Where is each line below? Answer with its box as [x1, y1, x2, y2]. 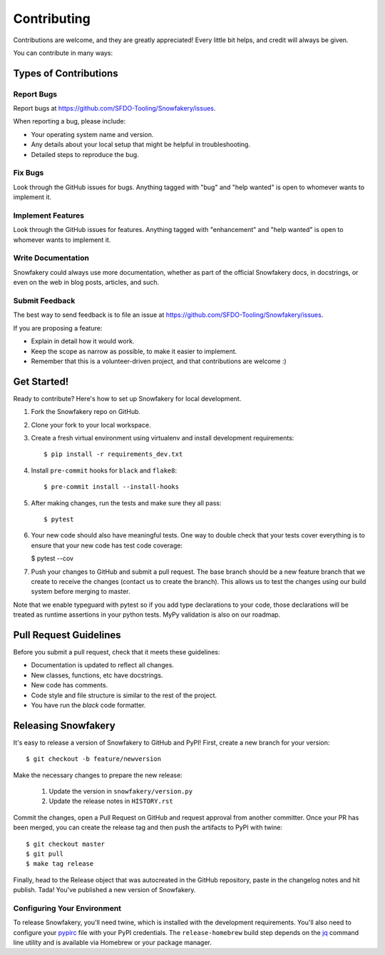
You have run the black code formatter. [31, 700, 146, 709]
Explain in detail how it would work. [31, 337, 135, 345]
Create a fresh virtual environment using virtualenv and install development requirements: [31, 434, 294, 443]
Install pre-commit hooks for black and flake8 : [31, 466, 178, 475]
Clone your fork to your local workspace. [31, 420, 151, 429]
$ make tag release [26, 860, 94, 868]
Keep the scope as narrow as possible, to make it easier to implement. [31, 347, 237, 355]
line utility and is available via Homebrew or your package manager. [13, 939, 212, 947]
